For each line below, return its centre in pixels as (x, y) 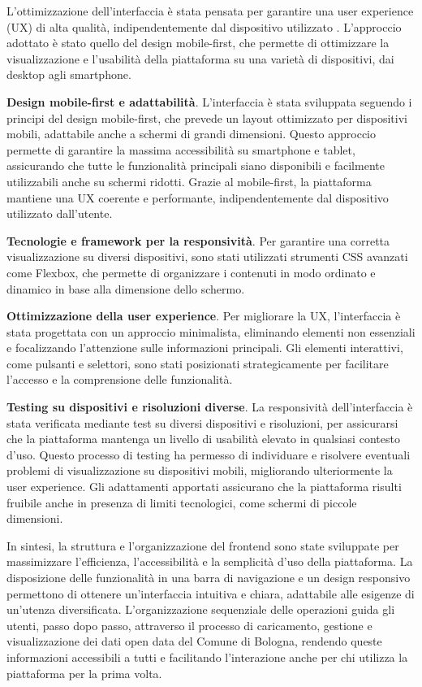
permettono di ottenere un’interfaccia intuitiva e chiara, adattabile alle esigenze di (211, 593)
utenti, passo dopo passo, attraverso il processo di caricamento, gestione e (189, 625)
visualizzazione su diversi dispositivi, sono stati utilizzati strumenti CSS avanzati (207, 257)
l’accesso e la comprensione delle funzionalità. (120, 379)
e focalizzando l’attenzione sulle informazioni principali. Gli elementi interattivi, (205, 348)
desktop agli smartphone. (69, 74)
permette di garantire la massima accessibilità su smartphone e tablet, (181, 149)
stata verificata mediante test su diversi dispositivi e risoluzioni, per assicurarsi (202, 422)
